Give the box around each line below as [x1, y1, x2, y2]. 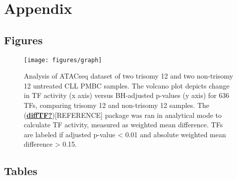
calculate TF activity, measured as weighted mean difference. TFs [24, 119, 223, 130]
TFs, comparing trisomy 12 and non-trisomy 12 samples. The [24, 100, 210, 110]
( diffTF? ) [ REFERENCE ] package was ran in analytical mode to [24, 109, 222, 120]
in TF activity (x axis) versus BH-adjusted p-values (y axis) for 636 [24, 90, 230, 100]
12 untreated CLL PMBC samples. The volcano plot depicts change [24, 80, 230, 90]
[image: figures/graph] [24, 56, 102, 64]
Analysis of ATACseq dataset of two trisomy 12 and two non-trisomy [24, 71, 234, 81]
